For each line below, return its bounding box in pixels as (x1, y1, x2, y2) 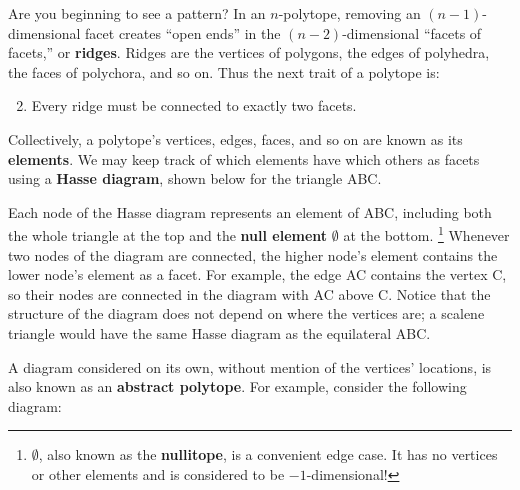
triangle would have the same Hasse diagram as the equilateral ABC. (8, 322, 431, 343)
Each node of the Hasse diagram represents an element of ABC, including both (8, 201, 492, 222)
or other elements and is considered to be (31, 463, 285, 484)
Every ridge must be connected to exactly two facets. (31, 95, 357, 116)
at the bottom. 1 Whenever (343, 222, 510, 245)
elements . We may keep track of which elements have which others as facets (8, 148, 480, 169)
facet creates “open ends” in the (85, 22, 281, 43)
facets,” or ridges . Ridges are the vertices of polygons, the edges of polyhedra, (8, 42, 490, 63)
